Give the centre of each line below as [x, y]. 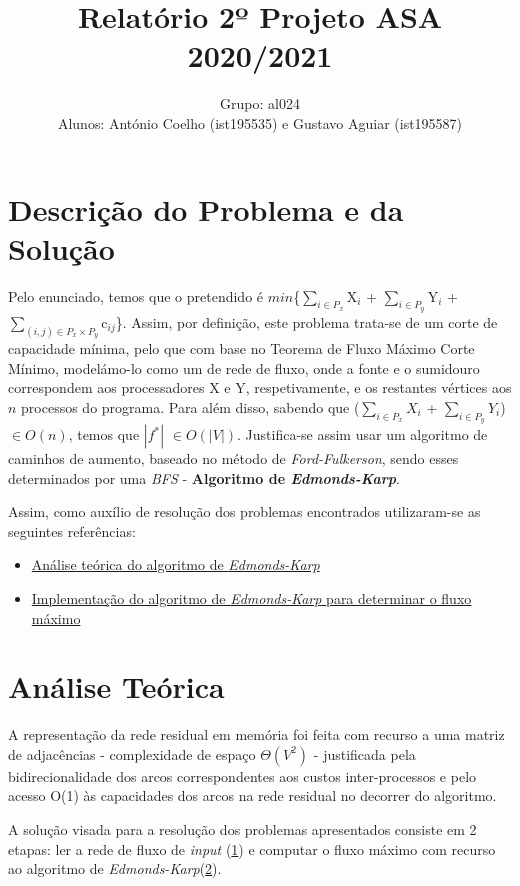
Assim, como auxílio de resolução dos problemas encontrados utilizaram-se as [244, 511]
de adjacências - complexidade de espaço [132, 753]
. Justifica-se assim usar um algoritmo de [362, 434]
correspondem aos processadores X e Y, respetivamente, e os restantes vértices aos [260, 387]
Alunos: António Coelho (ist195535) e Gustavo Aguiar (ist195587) [260, 122]
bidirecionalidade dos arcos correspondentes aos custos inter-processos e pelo [242, 775]
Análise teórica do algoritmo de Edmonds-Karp [175, 564]
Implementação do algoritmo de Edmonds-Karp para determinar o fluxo [251, 597]
